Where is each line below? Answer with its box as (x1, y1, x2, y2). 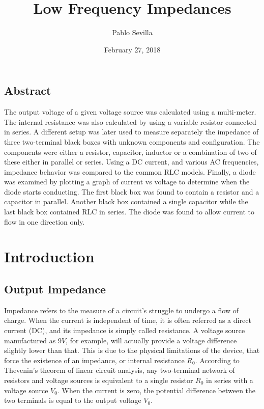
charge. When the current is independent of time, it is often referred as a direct (4, 315, 251, 325)
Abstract (4, 83, 51, 98)
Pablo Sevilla (112, 27, 153, 38)
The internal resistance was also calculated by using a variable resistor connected (4, 116, 256, 127)
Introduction (4, 246, 95, 267)
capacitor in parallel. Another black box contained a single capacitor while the (4, 196, 248, 207)
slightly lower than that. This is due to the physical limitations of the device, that (4, 345, 260, 356)
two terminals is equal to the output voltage (4, 395, 141, 405)
